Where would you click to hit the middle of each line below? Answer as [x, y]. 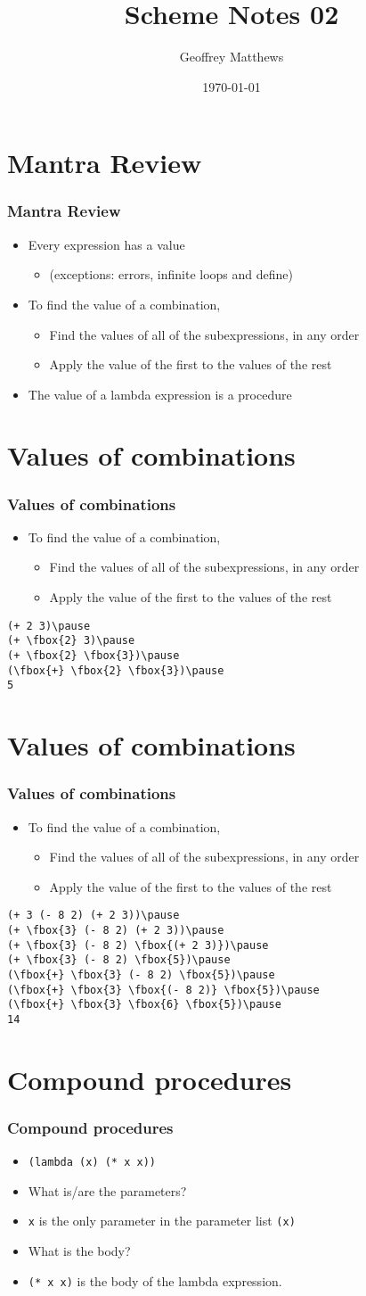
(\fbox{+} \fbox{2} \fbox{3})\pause [116, 670]
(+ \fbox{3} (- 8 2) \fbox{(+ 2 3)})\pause [138, 945]
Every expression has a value [106, 244]
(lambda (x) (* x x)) [92, 1163]
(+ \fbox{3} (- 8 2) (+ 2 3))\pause [116, 930]
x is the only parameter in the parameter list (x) [162, 1221]
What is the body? [79, 1251]
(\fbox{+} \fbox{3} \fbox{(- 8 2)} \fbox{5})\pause [163, 990]
